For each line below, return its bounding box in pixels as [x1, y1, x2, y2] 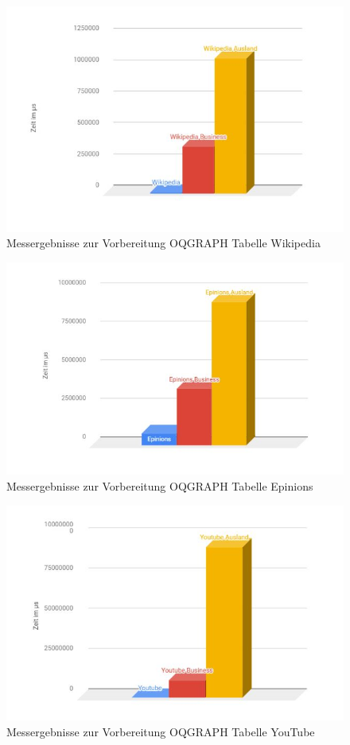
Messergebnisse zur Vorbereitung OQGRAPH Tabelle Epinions [6, 477, 313, 494]
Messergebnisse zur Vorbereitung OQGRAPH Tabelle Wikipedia [6, 235, 321, 251]
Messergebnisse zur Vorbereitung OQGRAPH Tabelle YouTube [6, 723, 315, 739]
